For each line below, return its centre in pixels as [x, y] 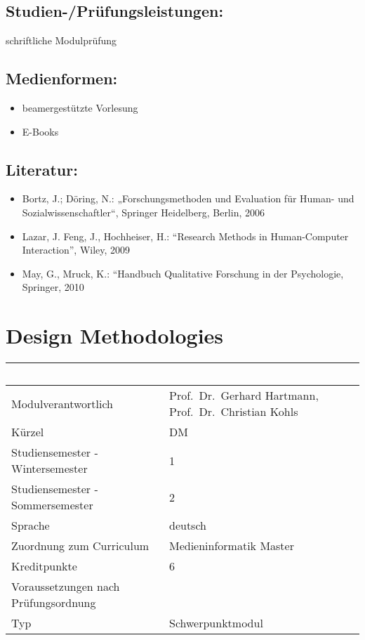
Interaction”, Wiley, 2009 [76, 250]
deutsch [187, 525]
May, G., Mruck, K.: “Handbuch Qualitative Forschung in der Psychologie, [183, 273]
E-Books [40, 131]
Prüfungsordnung [54, 603]
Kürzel [28, 432]
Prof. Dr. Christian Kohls [233, 412]
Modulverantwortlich [62, 403]
